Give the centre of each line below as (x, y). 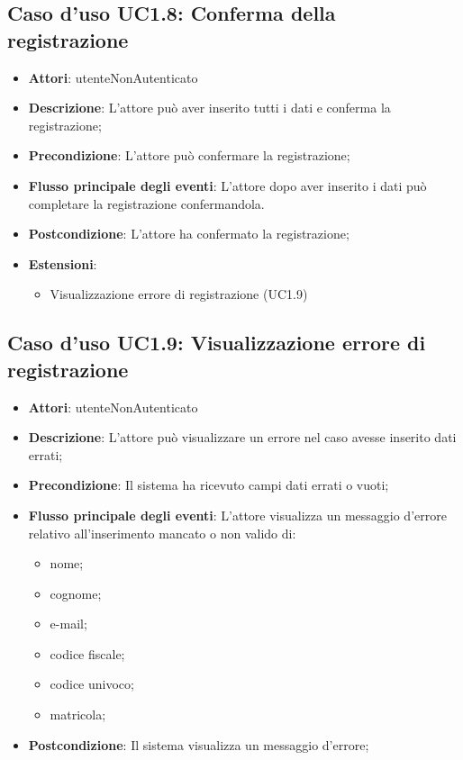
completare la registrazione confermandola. (146, 203)
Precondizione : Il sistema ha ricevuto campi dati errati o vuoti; (209, 485)
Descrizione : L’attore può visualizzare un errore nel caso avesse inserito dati (242, 437)
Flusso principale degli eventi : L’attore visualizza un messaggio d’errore (237, 515)
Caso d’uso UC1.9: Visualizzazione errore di (217, 343)
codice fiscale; (87, 653)
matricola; (78, 715)
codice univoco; (92, 684)
